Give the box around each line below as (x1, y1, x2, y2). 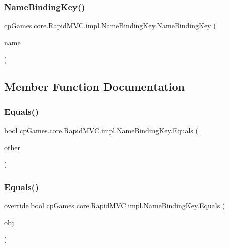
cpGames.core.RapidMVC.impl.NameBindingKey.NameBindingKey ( (4, 20, 216, 31)
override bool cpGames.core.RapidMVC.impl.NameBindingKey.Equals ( (4, 200, 225, 210)
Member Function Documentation (4, 79, 185, 94)
